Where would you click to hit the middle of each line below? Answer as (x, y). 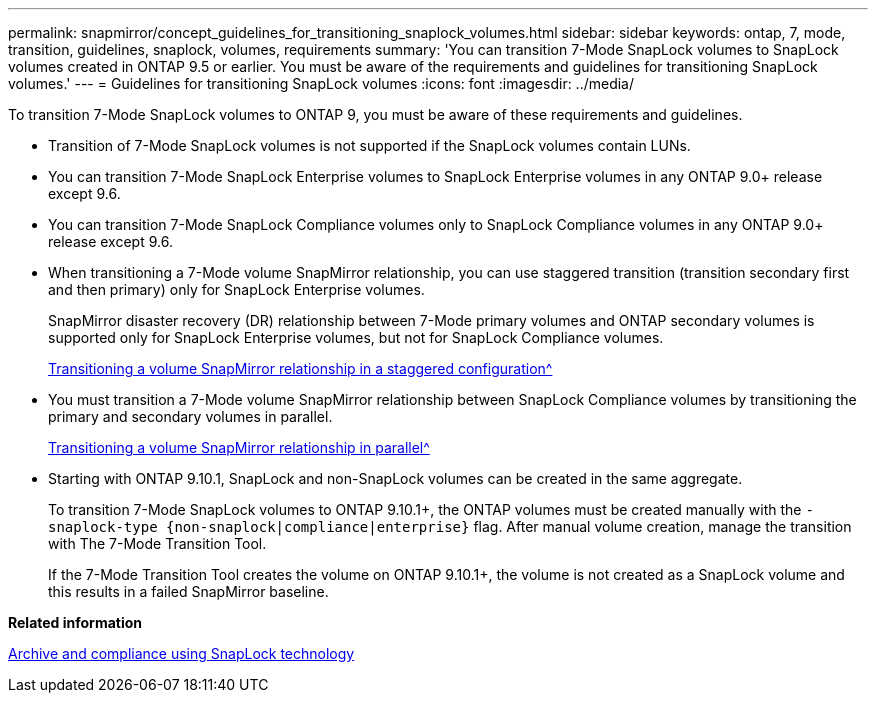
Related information (75, 622)
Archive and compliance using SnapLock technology (181, 653)
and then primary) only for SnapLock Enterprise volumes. (236, 289)
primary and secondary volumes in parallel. (190, 416)
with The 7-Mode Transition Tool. (157, 543)
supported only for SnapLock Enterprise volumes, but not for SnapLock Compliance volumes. (356, 337)
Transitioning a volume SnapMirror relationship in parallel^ (239, 447)
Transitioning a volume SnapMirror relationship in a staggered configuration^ (300, 368)
